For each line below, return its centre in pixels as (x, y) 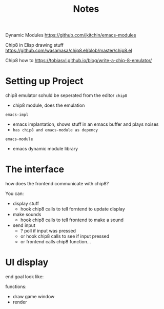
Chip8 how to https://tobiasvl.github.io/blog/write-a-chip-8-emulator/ (79, 61)
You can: (15, 194)
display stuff (26, 204)
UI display (27, 263)
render (20, 302)
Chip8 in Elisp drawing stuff (35, 45)
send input (24, 225)
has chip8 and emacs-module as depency (55, 130)
